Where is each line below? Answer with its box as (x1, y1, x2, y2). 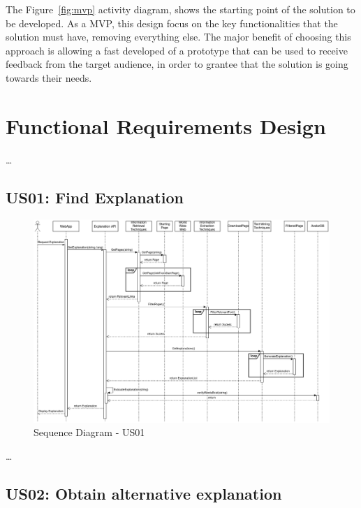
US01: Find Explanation (6, 186, 184, 208)
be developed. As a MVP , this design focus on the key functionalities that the (6, 15, 338, 30)
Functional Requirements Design (6, 111, 326, 140)
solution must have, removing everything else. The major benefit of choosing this (6, 29, 351, 44)
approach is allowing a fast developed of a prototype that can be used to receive (6, 43, 348, 57)
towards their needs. (6, 70, 92, 85)
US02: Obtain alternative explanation (6, 482, 282, 504)
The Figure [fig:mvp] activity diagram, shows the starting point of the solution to (6, 2, 355, 16)
